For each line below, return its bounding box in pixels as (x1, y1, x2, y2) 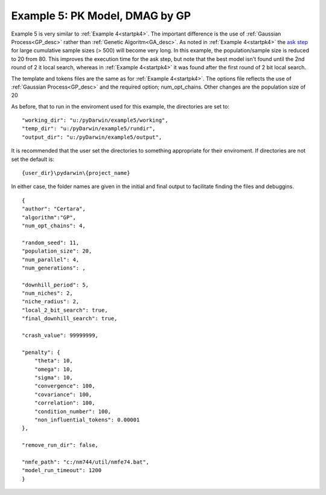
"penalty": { (22, 348, 60, 356)
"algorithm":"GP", (22, 214, 77, 221)
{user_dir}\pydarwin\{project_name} (22, 169, 130, 177)
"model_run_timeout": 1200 (22, 467, 102, 474)
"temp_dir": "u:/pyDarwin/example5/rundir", (22, 125, 156, 132)
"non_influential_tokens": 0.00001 (34, 416, 140, 423)
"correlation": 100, (34, 400, 95, 406)
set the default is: (11, 156, 54, 163)
